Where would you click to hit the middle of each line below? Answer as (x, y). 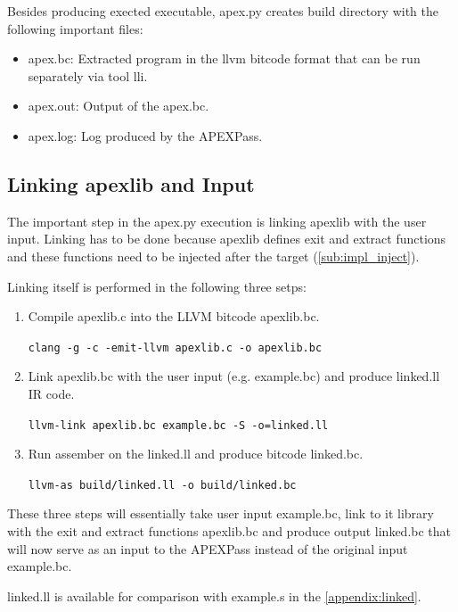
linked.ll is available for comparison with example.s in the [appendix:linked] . (214, 595)
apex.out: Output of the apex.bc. (119, 106)
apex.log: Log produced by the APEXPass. (145, 135)
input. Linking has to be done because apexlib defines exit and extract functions (227, 239)
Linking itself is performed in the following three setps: (157, 286)
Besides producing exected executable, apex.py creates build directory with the (223, 11)
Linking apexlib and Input (131, 183)
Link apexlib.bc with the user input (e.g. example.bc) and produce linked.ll (234, 376)
